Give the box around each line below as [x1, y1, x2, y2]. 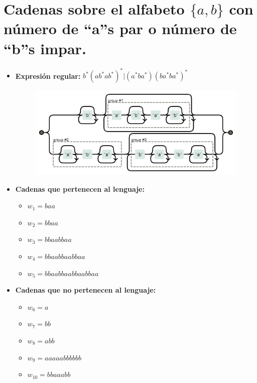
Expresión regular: [15, 70, 81, 80]
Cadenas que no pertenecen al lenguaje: [15, 285, 156, 295]
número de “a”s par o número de [4, 18, 237, 39]
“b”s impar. [4, 38, 86, 58]
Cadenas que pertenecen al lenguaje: [15, 183, 145, 194]
